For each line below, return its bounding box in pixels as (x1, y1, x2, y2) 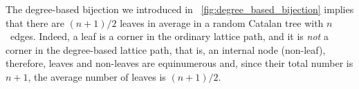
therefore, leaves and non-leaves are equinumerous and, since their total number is (6, 56, 353, 70)
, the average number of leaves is (28, 69, 166, 83)
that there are (6, 15, 64, 30)
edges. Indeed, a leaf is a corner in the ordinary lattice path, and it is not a (10, 29, 329, 43)
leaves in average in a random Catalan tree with (120, 15, 324, 30)
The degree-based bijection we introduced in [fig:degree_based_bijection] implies (6, 2, 354, 16)
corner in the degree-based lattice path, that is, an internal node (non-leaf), (6, 42, 326, 57)
